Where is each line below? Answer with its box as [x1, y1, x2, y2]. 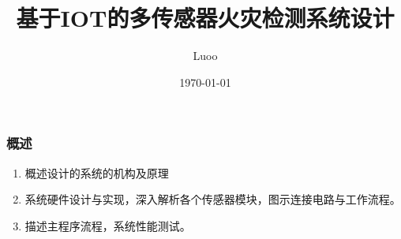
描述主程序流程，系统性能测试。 [24, 217, 191, 233]
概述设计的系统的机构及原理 [24, 164, 169, 181]
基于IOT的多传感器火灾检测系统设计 [16, 2, 395, 34]
